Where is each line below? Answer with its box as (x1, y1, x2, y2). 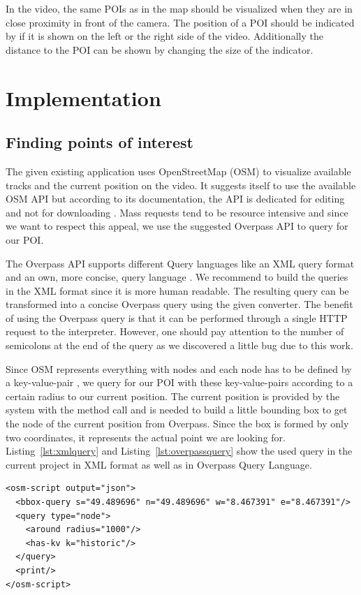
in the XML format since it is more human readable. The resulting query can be (6, 283, 349, 297)
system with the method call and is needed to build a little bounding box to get (6, 402, 348, 417)
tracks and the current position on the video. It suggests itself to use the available (6, 177, 356, 192)
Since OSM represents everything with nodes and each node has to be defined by (6, 361, 352, 376)
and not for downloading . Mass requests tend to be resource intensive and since (6, 205, 348, 219)
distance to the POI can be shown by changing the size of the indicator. (6, 42, 314, 57)
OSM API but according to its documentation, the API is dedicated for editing (6, 191, 345, 206)
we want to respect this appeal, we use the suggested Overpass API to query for (6, 219, 348, 233)
